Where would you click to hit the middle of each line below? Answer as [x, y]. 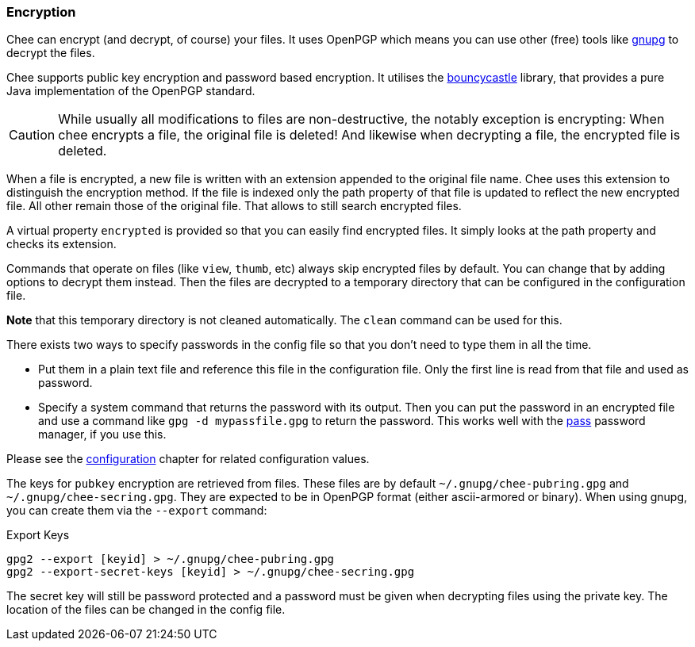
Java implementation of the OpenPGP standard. [131, 91]
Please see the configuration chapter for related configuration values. [188, 459]
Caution [32, 135]
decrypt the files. [51, 53]
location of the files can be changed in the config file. [146, 610]
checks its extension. [61, 244]
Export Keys [38, 535]
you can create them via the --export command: [137, 511]
